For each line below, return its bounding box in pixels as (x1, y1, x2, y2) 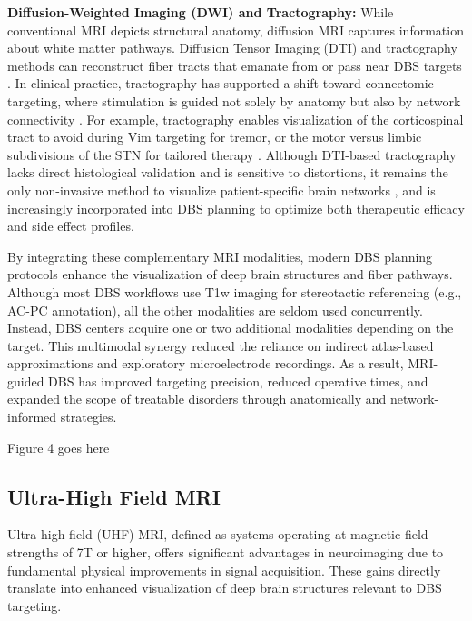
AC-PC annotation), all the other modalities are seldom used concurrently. (7, 300, 423, 319)
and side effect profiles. (7, 216, 134, 235)
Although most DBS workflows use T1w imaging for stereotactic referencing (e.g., (7, 282, 462, 301)
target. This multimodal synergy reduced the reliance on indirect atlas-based (7, 336, 434, 355)
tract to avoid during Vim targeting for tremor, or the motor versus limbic (7, 127, 422, 146)
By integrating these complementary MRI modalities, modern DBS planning (7, 246, 433, 265)
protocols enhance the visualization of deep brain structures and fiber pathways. (7, 265, 453, 284)
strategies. (60, 407, 117, 426)
